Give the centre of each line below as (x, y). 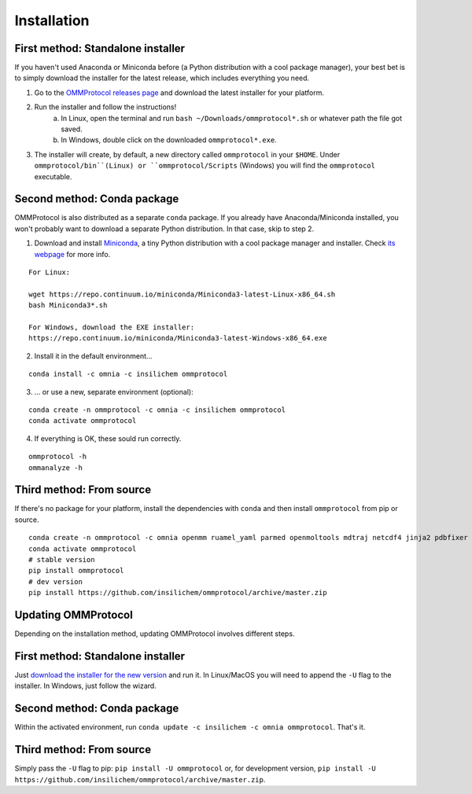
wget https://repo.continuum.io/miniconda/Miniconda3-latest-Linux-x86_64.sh (182, 294)
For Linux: (50, 272)
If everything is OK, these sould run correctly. (108, 438)
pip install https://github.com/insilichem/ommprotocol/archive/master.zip (178, 593)
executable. (53, 176)
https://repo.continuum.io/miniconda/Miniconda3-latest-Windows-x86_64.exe (178, 338)
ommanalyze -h (55, 467)
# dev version (55, 581)
